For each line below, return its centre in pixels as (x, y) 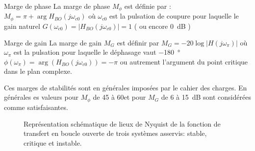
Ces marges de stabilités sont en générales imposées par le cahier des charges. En (126, 87)
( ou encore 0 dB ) (162, 26)
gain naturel (22, 26)
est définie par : (148, 6)
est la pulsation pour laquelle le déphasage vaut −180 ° (97, 52)
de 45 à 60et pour (119, 97)
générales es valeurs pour (41, 97)
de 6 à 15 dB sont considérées (206, 97)
